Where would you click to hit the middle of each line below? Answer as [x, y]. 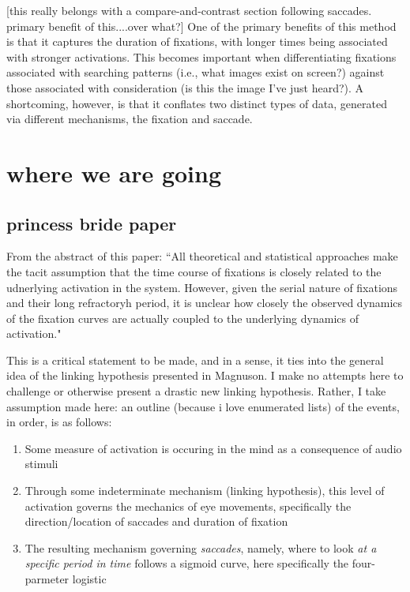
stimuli [41, 464]
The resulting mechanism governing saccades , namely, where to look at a [201, 547]
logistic [89, 579]
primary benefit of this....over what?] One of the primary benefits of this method [201, 26]
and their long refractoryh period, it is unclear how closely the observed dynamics [205, 303]
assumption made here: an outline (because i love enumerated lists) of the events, [203, 406]
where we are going [114, 172]
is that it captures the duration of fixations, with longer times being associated [197, 41]
